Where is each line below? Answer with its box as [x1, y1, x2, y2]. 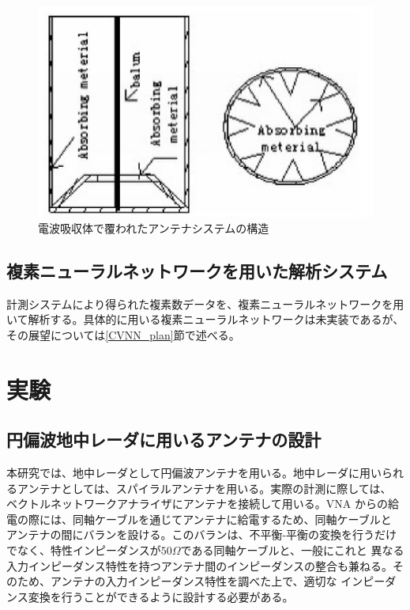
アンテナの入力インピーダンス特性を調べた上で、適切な [50, 573, 337, 589]
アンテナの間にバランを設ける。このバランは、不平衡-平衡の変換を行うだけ [6, 526, 397, 543]
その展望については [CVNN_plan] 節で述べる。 [6, 326, 240, 343]
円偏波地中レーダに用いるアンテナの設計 [6, 427, 322, 452]
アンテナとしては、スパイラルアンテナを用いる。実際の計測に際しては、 [17, 479, 392, 496]
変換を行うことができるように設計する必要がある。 [28, 588, 294, 604]
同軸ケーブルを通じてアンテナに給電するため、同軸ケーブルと [72, 510, 392, 527]
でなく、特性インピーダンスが [6, 541, 161, 558]
